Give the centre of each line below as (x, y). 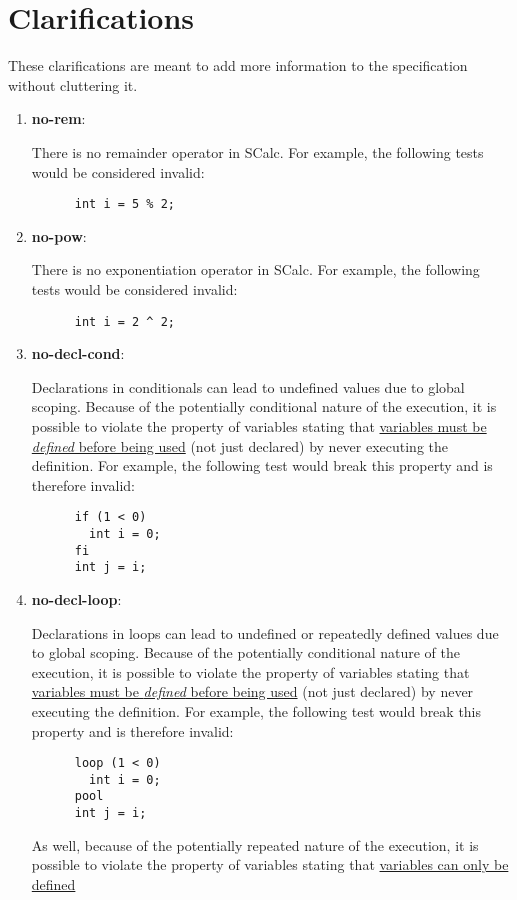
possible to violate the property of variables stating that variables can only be (270, 864)
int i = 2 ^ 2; (124, 321)
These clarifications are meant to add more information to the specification (238, 65)
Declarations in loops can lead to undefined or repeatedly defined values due (265, 632)
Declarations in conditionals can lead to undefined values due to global (248, 386)
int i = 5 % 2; (124, 204)
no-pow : (59, 235)
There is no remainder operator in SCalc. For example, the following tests (257, 151)
